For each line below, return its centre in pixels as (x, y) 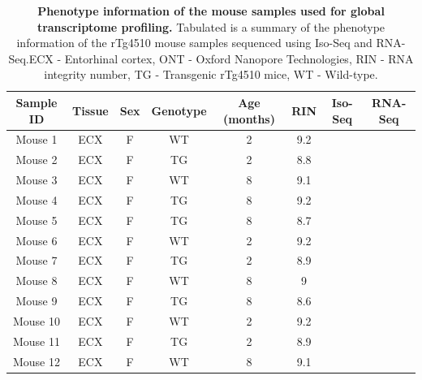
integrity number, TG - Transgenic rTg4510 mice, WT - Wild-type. (211, 74)
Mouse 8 (37, 281)
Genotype (179, 110)
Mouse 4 (37, 199)
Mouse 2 (37, 160)
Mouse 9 (37, 301)
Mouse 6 (37, 240)
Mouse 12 (37, 361)
